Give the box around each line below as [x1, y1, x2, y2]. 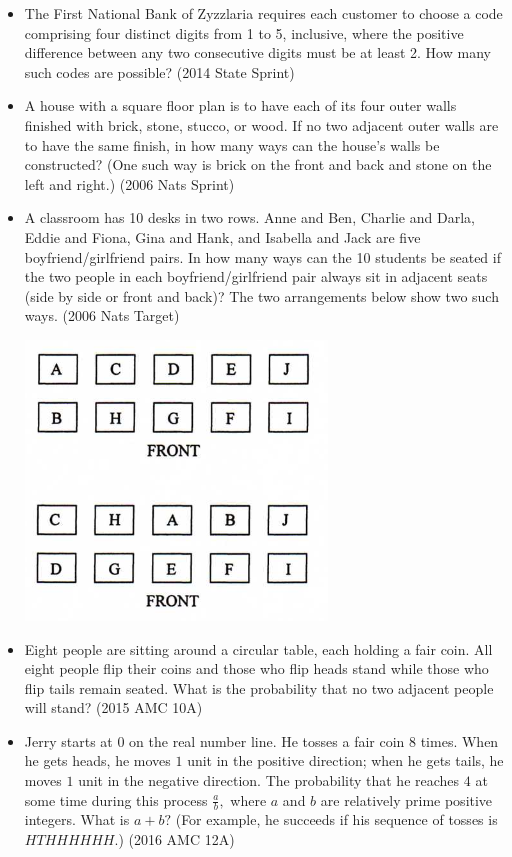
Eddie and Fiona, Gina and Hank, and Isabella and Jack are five [24, 226, 421, 247]
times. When [420, 730, 499, 751]
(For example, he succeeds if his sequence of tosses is [175, 809, 498, 830]
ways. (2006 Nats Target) [24, 305, 180, 326]
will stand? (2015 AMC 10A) [24, 697, 203, 718]
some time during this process [24, 789, 208, 810]
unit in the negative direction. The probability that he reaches [78, 770, 460, 791]
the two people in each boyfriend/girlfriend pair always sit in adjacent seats [24, 266, 488, 287]
